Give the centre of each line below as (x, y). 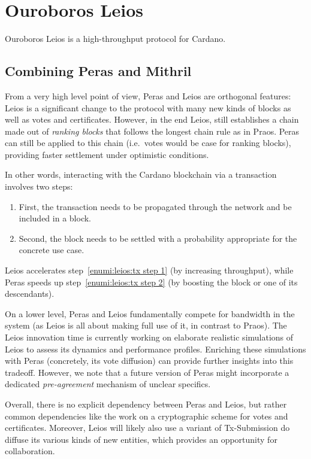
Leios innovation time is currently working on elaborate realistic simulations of (149, 337)
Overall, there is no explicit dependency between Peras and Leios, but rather (146, 404)
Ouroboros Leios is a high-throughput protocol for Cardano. (115, 39)
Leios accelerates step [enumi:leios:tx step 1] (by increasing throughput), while (149, 270)
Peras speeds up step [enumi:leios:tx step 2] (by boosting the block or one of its (151, 282)
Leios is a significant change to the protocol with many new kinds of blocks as (148, 107)
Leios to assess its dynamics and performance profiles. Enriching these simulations (155, 349)
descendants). (30, 294)
